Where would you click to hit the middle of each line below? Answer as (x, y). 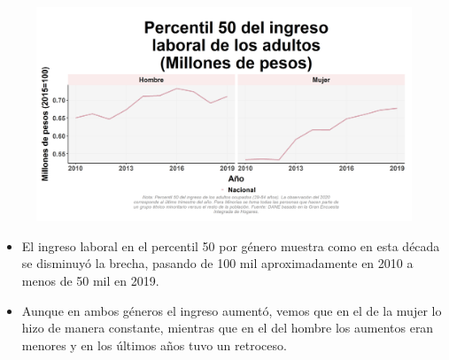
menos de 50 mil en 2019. (90, 280)
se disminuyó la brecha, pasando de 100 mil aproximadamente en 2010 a (217, 263)
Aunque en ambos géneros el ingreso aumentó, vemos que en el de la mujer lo (232, 310)
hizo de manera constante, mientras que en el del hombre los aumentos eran (228, 328)
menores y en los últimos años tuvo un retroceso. (154, 345)
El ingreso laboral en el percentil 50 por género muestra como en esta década (231, 245)
